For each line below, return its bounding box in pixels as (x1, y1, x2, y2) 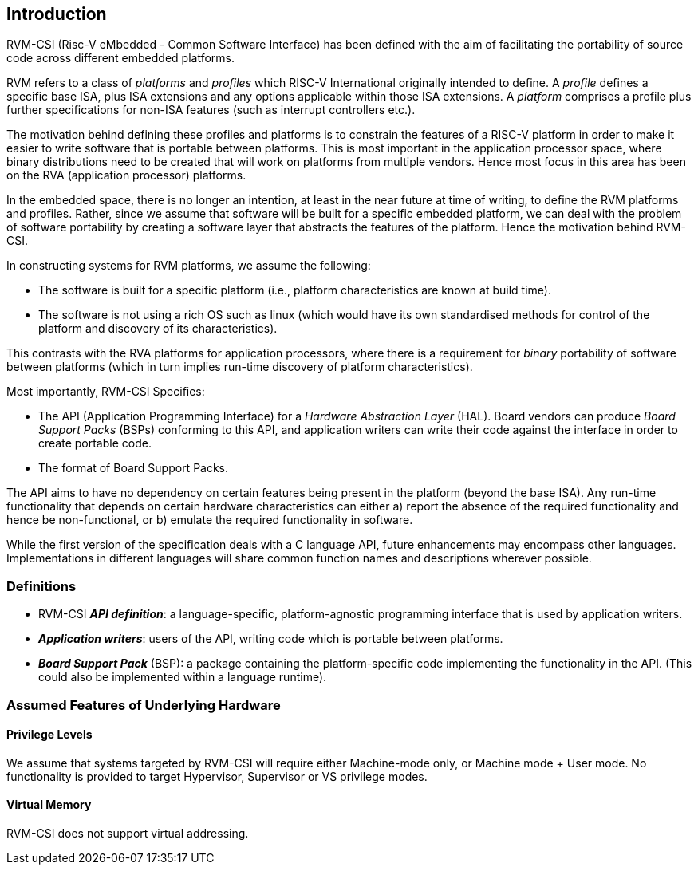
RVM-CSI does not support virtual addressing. (6, 826, 249, 840)
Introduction (6, 4, 107, 24)
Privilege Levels (6, 727, 93, 742)
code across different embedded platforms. (6, 51, 235, 65)
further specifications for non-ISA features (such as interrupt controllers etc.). (6, 103, 416, 117)
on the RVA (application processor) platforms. (6, 168, 246, 183)
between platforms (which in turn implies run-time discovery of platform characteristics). (6, 360, 473, 374)
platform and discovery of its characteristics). (38, 321, 278, 336)
